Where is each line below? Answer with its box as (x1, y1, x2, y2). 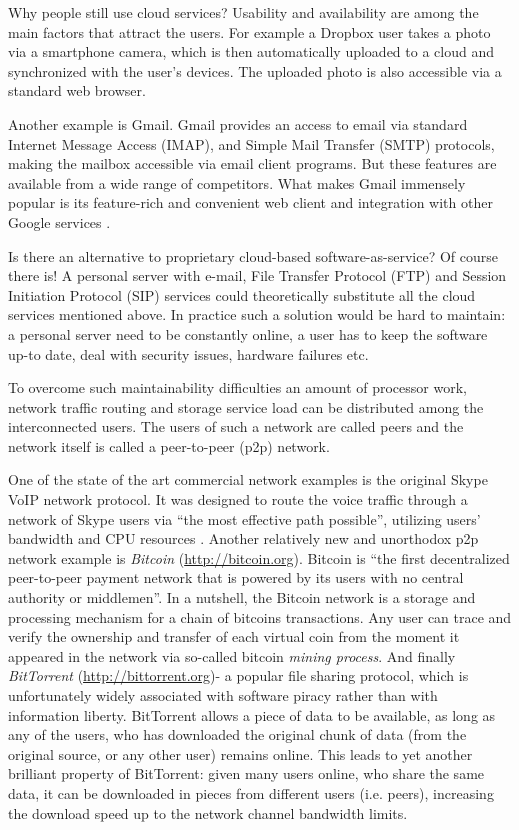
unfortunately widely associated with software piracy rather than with (8, 685, 438, 705)
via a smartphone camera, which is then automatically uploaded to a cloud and (8, 41, 494, 62)
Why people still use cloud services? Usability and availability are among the (8, 2, 479, 22)
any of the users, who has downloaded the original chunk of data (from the (8, 724, 467, 745)
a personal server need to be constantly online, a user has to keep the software (8, 323, 488, 344)
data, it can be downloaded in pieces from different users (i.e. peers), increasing (8, 782, 494, 803)
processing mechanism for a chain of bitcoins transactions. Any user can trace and (8, 606, 512, 627)
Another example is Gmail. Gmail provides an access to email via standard (8, 113, 468, 134)
